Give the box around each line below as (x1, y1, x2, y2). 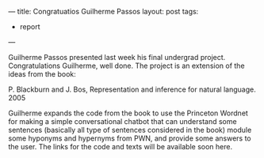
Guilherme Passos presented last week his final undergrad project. (8, 53, 226, 62)
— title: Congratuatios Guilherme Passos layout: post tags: (8, 7, 199, 16)
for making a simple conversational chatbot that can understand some (8, 117, 237, 126)
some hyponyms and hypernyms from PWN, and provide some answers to (8, 134, 251, 143)
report (19, 22, 41, 31)
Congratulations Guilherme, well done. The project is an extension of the (8, 61, 245, 70)
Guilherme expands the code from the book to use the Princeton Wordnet (8, 108, 248, 118)
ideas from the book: (8, 70, 77, 78)
